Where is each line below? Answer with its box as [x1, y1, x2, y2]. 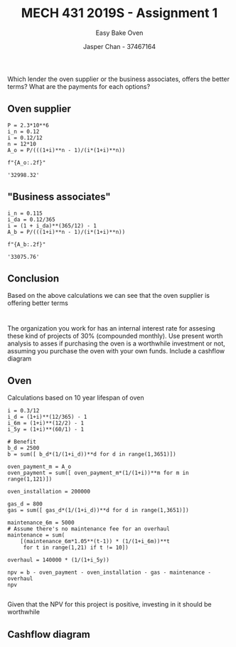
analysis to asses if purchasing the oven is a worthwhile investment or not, [7, 339, 225, 348]
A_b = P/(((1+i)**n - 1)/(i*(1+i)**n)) [7, 228, 126, 235]
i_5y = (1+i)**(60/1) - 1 [7, 426, 84, 433]
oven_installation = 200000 [7, 488, 91, 496]
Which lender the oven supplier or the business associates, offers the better [7, 75, 230, 83]
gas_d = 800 [7, 501, 43, 508]
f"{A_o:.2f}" [7, 159, 46, 166]
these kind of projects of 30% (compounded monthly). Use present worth [7, 331, 223, 340]
